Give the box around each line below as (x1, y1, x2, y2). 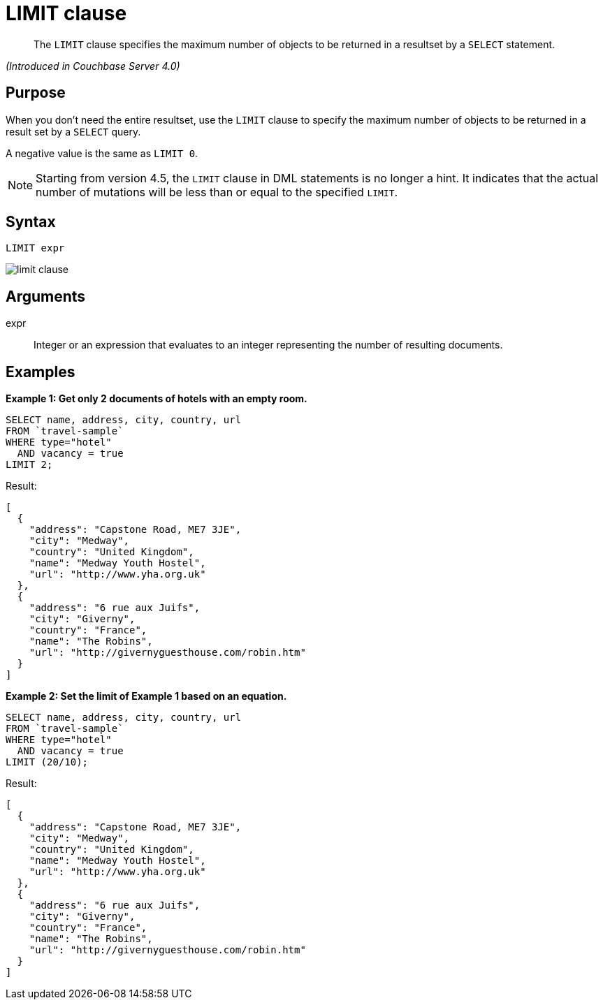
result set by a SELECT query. (6, 125, 141, 138)
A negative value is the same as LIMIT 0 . (6, 147, 198, 159)
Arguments (6, 287, 86, 305)
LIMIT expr (6, 242, 65, 254)
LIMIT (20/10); (6, 756, 89, 768)
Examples (6, 362, 75, 381)
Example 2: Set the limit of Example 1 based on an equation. (6, 690, 287, 703)
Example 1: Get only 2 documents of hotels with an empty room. (6, 393, 307, 405)
